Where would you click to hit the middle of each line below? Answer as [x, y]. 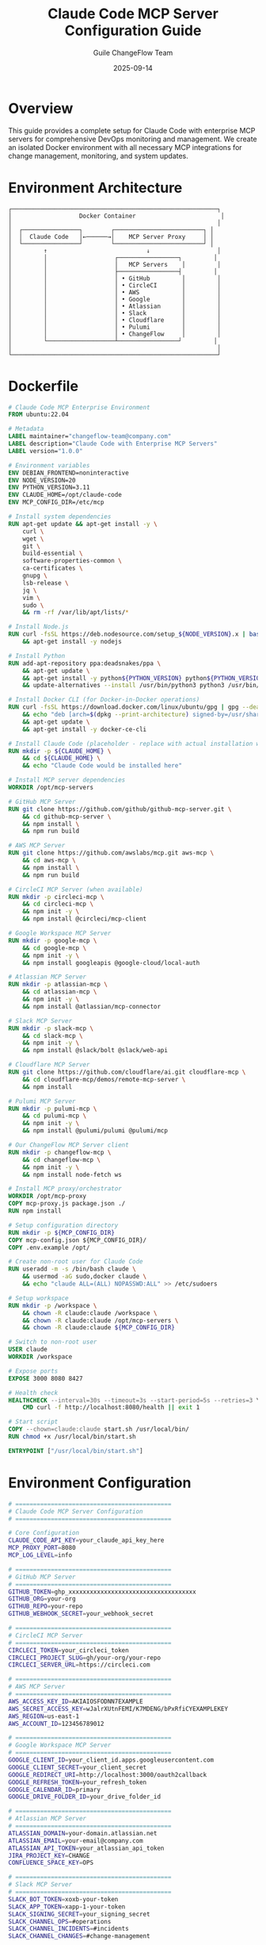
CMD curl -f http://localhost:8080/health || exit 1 [111, 1408]
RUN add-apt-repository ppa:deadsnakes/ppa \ [84, 663]
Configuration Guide [133, 31]
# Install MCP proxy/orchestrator [65, 1189]
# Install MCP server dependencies [67, 780]
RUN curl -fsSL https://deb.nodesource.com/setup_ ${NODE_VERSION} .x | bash [136, 634]
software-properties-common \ [72, 561]
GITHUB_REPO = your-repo [46, 1607]
